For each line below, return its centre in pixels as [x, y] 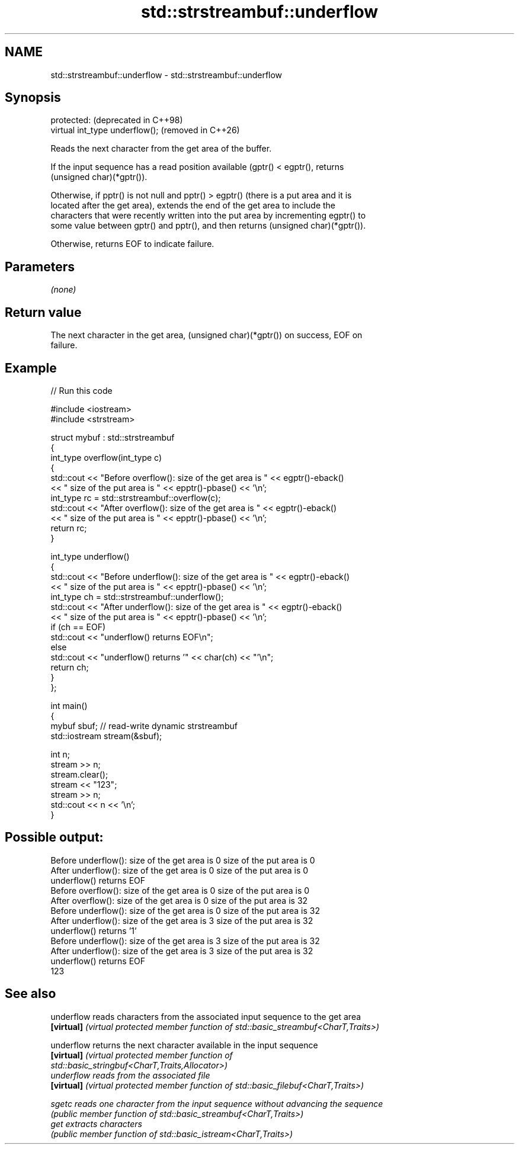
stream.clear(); [79, 774]
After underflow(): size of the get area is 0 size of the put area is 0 [180, 870]
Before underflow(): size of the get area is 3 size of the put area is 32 [185, 941]
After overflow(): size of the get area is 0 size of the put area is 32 [179, 900]
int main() [69, 705]
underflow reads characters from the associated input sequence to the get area [206, 1016]
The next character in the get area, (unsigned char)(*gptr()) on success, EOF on [206, 335]
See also [31, 994]
